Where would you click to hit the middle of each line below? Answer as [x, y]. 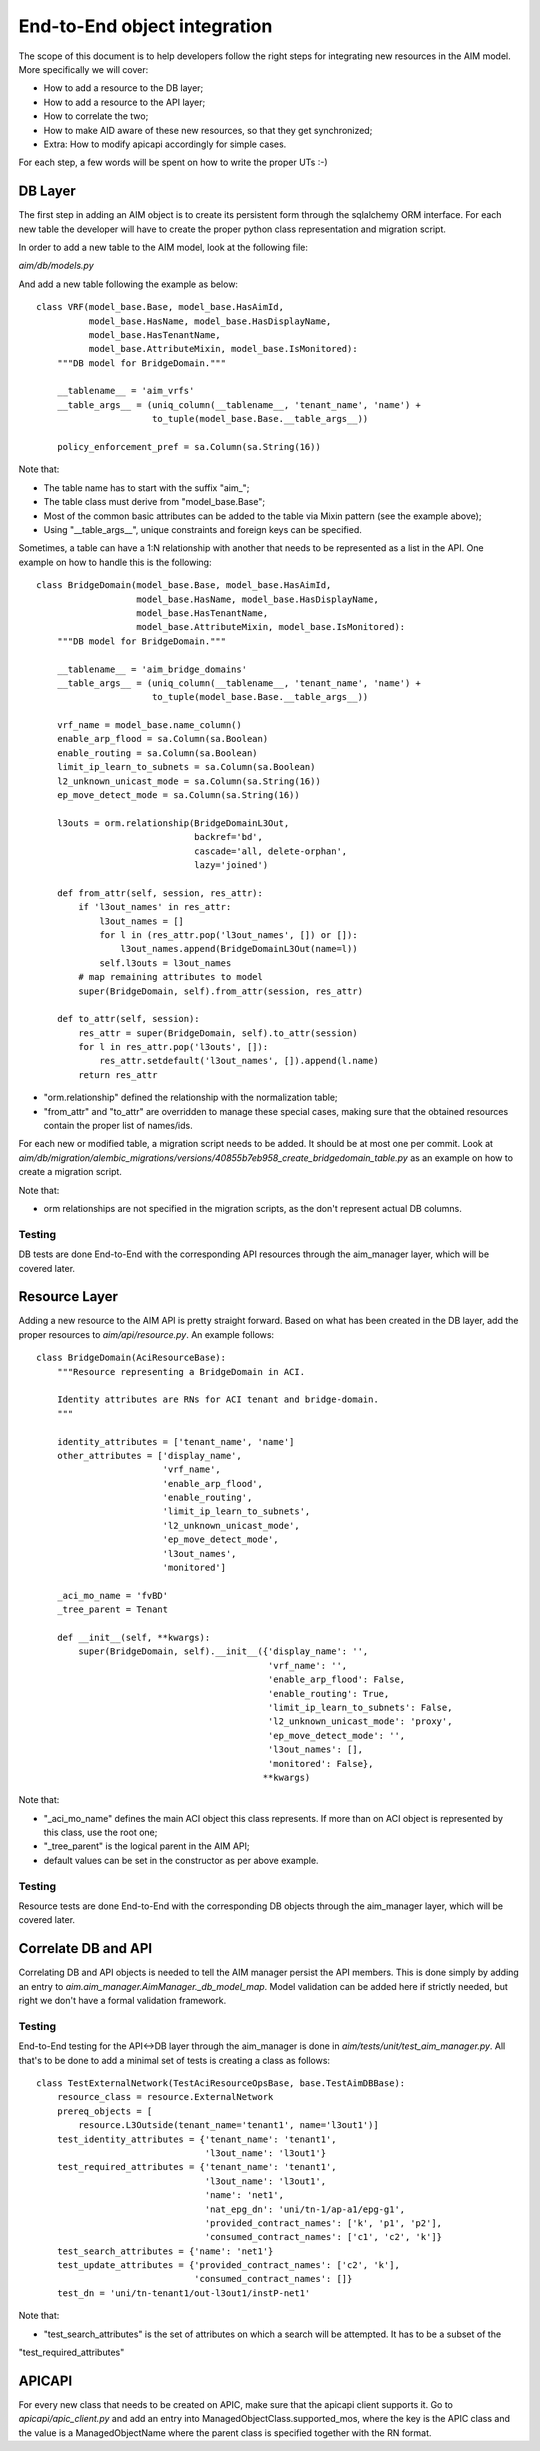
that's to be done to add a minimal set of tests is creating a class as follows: [174, 2060]
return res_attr [118, 1074]
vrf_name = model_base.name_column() [149, 725]
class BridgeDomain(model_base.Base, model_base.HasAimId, [184, 585]
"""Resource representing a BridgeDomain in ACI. [180, 1371]
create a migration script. [70, 1172]
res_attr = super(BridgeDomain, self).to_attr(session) [218, 1033]
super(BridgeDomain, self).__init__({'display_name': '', [223, 1651]
